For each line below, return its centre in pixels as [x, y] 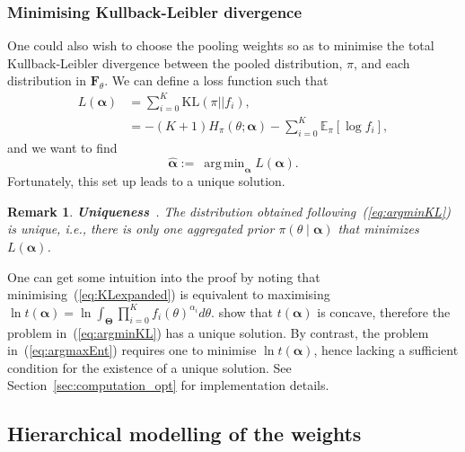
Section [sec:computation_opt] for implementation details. [168, 385]
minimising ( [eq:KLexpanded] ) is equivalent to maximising [169, 294]
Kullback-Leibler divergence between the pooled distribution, [175, 62]
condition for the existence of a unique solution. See [149, 367]
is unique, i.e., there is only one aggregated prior [141, 229]
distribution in [47, 80]
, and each [382, 62]
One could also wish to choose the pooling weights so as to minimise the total [221, 45]
